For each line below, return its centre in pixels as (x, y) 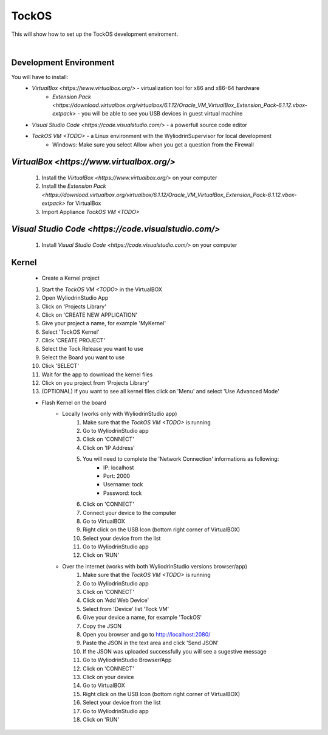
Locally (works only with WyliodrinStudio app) (120, 414)
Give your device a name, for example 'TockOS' (142, 618)
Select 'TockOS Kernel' (70, 332)
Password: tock (123, 493)
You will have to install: (40, 77)
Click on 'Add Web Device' (116, 600)
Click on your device (108, 677)
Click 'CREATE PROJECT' (73, 340)
